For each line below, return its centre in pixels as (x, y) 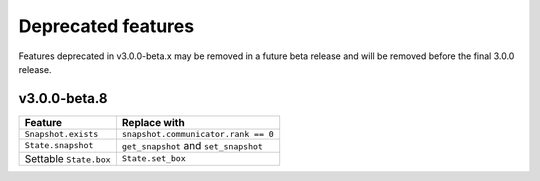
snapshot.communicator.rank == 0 (197, 133)
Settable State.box (67, 158)
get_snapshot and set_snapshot (192, 145)
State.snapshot (59, 145)
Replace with (153, 122)
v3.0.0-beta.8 (63, 98)
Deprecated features (106, 26)
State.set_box (154, 158)
